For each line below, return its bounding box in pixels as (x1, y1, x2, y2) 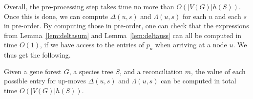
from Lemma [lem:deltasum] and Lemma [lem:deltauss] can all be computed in (4, 30, 241, 40)
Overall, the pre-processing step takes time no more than (4, 1, 174, 11)
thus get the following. (4, 50, 71, 60)
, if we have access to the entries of (40, 40, 144, 50)
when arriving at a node (155, 40, 227, 50)
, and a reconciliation (119, 66, 183, 76)
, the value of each (191, 66, 246, 76)
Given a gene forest (4, 66, 62, 76)
